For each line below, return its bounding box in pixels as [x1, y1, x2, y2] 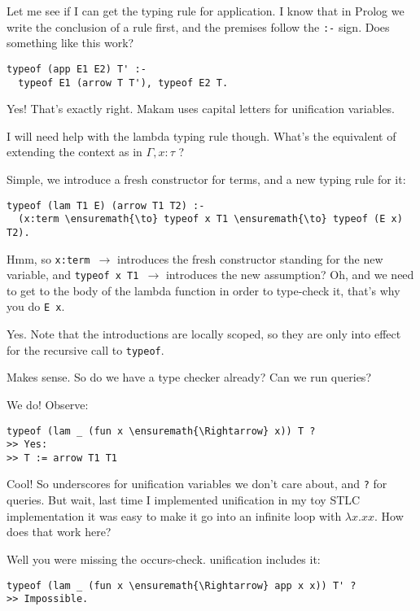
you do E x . [7, 298, 65, 315]
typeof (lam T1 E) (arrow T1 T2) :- [7, 199, 205, 212]
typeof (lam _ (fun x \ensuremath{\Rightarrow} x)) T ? [7, 425, 316, 437]
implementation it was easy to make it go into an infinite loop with [7, 507, 342, 524]
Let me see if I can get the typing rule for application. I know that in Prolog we [7, 2, 405, 19]
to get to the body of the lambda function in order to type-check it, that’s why [7, 281, 400, 299]
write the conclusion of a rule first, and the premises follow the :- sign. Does [7, 18, 390, 35]
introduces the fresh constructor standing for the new [117, 250, 383, 267]
